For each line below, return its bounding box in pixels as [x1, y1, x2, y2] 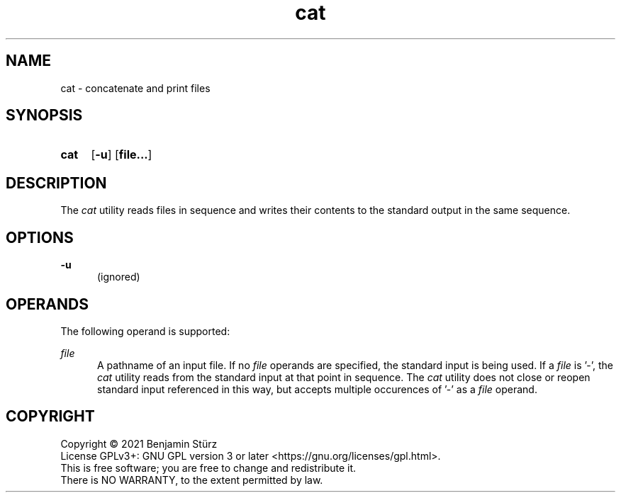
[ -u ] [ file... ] [91, 147, 152, 162]
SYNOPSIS [6, 106, 83, 125]
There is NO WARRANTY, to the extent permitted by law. [60, 473, 323, 486]
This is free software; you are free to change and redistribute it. [60, 461, 357, 474]
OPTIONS [6, 228, 74, 247]
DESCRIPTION [6, 174, 107, 192]
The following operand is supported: [60, 324, 230, 337]
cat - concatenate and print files [60, 81, 211, 94]
